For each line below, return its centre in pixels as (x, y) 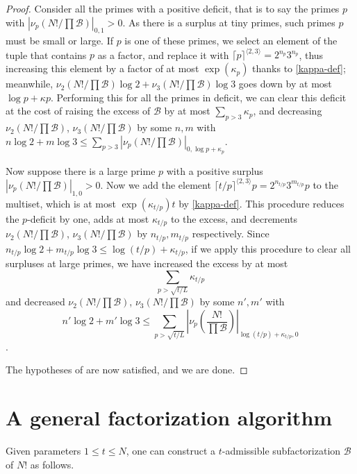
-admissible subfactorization (281, 451)
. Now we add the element (156, 184)
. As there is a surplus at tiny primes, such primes (229, 22)
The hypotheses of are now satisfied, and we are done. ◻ (127, 370)
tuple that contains (46, 54)
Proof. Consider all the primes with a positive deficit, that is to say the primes (173, 8)
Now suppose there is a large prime (81, 170)
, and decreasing (288, 111)
